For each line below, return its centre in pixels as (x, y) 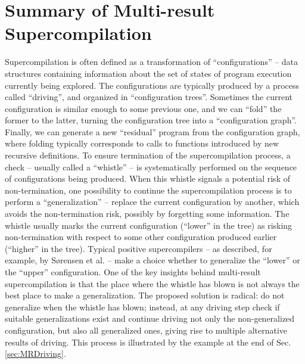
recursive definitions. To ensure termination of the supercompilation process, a (148, 155)
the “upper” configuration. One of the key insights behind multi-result (133, 272)
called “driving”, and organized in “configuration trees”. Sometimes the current (149, 97)
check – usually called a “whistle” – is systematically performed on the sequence (151, 167)
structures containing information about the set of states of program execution (148, 73)
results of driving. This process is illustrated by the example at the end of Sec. (148, 342)
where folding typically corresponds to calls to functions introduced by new (142, 143)
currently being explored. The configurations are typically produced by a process (152, 85)
